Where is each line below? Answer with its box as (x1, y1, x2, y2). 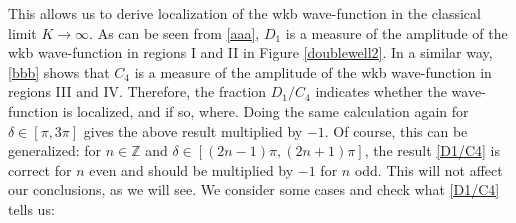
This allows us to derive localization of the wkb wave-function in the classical (8, 3, 481, 23)
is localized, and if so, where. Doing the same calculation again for (62, 100, 469, 121)
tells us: (8, 198, 55, 219)
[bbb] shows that (8, 61, 110, 82)
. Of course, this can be (324, 120, 468, 141)
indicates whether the (315, 81, 447, 102)
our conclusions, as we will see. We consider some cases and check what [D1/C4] (8, 179, 500, 200)
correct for (8, 159, 72, 180)
